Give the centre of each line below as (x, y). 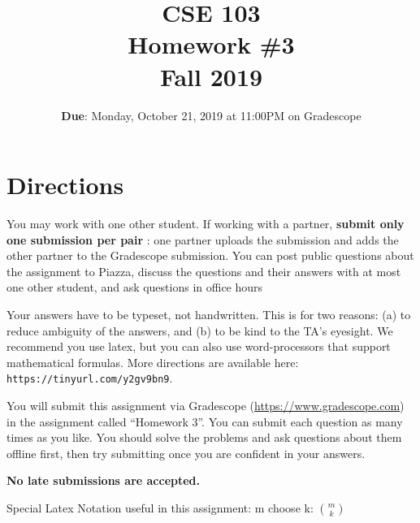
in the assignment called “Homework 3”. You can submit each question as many (205, 421)
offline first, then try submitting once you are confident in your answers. (186, 453)
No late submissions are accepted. (104, 480)
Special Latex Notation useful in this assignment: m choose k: (160, 508)
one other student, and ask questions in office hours (135, 287)
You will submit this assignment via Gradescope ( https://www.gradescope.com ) (206, 406)
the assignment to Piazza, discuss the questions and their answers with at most (204, 271)
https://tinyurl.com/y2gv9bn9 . (90, 378)
